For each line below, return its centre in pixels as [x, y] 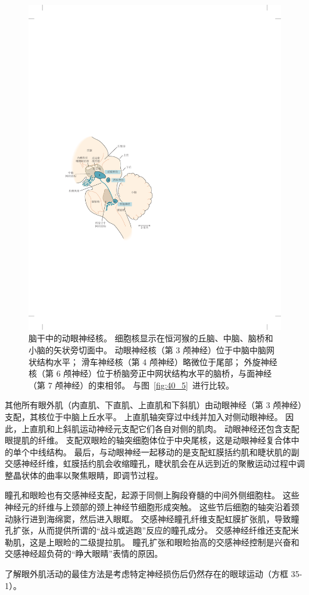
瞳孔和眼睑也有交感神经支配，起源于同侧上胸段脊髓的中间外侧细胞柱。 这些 [152, 495]
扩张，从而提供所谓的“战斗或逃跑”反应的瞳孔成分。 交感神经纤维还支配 [152, 530]
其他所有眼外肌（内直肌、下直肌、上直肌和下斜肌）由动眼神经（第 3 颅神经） [154, 405]
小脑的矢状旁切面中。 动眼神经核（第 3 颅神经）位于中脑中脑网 [152, 349]
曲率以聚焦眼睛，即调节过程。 [104, 475]
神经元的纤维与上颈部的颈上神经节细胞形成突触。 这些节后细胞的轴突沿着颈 [152, 507]
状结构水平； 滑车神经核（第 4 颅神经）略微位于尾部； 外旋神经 [153, 361]
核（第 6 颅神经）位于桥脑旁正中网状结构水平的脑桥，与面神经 [150, 373]
